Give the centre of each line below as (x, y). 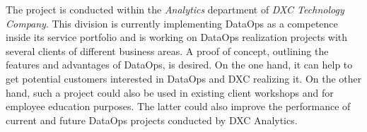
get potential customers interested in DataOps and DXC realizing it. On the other (184, 78)
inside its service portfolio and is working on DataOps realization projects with (177, 37)
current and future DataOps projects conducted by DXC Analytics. (152, 120)
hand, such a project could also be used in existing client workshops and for (170, 92)
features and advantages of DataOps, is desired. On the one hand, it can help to (179, 65)
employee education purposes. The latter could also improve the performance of (178, 106)
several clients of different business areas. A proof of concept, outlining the (167, 50)
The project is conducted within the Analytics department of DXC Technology (175, 9)
